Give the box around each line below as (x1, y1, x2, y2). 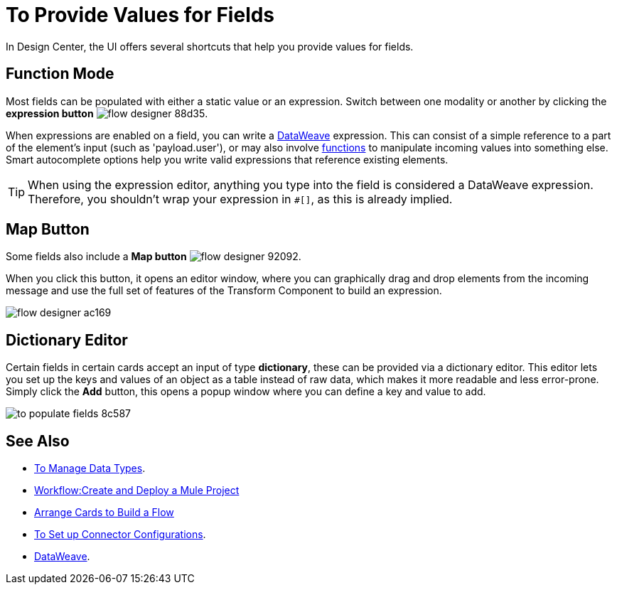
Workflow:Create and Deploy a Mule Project (34, 484, 240, 497)
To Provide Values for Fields (6, 3, 275, 27)
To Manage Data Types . (34, 462, 146, 475)
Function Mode (6, 65, 114, 83)
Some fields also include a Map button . (6, 250, 301, 263)
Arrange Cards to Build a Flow (34, 506, 174, 519)
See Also (6, 431, 70, 450)
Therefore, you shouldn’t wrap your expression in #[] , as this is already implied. (28, 191, 453, 206)
